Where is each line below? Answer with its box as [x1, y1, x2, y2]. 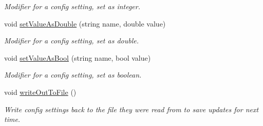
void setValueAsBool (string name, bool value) [4, 52, 151, 63]
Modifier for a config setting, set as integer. [4, 1, 141, 11]
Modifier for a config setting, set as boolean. [4, 69, 142, 80]
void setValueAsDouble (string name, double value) [4, 18, 166, 29]
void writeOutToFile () [4, 86, 77, 97]
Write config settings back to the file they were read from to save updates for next [4, 104, 259, 114]
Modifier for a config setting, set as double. [4, 35, 139, 46]
